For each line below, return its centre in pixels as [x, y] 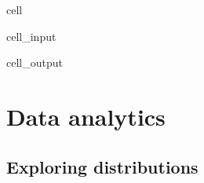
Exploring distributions [102, 166]
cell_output [35, 62]
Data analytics [86, 116]
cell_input [31, 36]
